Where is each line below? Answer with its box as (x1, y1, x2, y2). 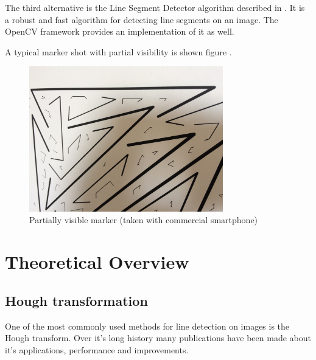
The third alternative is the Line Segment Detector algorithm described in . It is (5, 1, 305, 13)
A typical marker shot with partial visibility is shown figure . (5, 45, 232, 58)
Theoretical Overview (5, 249, 189, 274)
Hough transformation (5, 291, 148, 310)
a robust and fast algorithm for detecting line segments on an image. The (5, 13, 278, 26)
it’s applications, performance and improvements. (5, 343, 189, 356)
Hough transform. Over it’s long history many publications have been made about (5, 331, 311, 344)
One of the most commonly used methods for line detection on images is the (5, 319, 290, 332)
